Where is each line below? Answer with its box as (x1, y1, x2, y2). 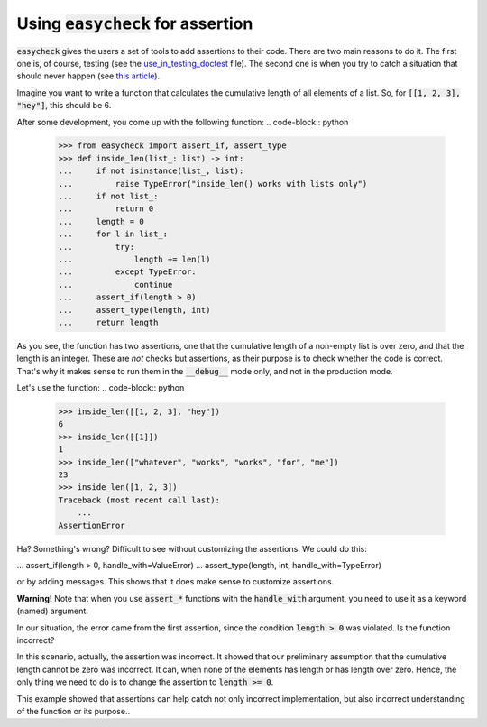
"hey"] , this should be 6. (16, 100, 112, 111)
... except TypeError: (58, 267, 198, 277)
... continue (58, 280, 173, 290)
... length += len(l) (58, 254, 211, 264)
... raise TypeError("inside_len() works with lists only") (58, 179, 368, 189)
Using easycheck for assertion (16, 14, 253, 33)
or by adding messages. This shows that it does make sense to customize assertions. (16, 576, 335, 587)
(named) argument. (16, 605, 89, 617)
